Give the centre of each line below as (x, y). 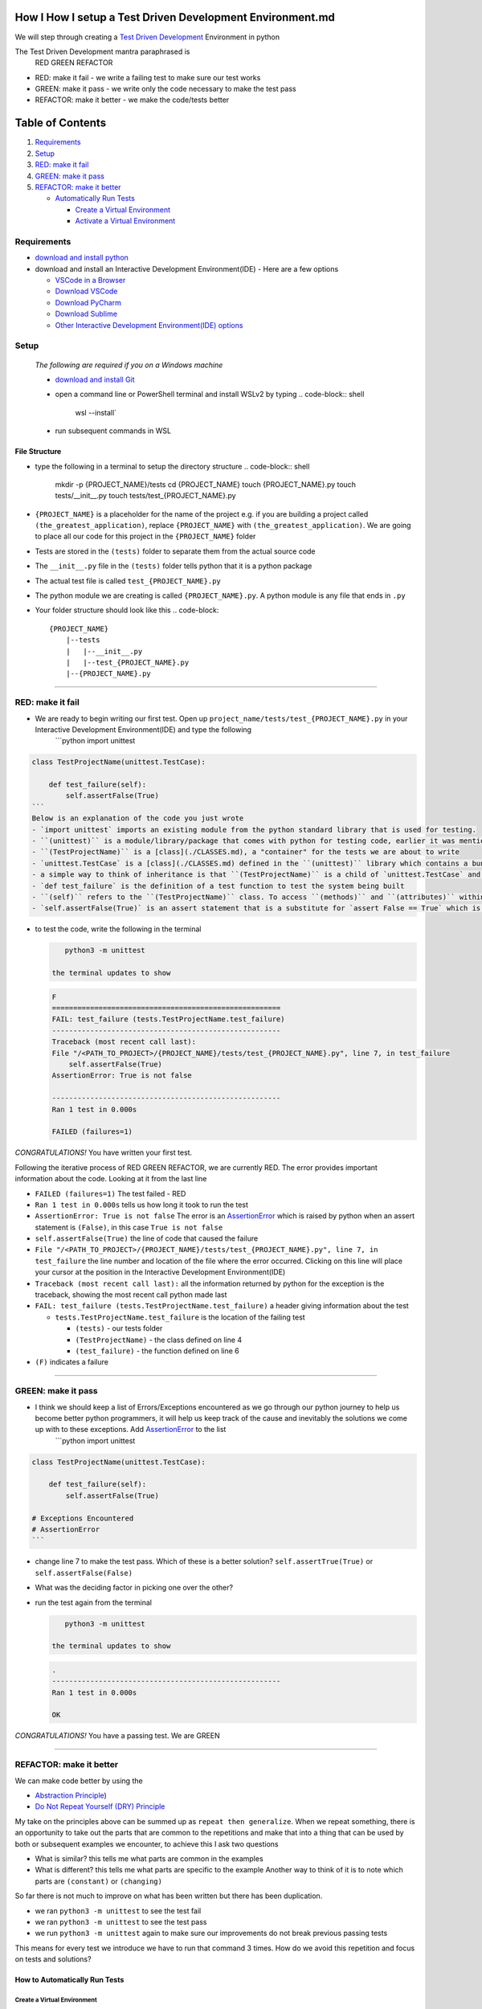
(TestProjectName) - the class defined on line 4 (159, 1340)
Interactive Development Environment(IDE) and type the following (143, 729)
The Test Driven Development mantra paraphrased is (102, 51)
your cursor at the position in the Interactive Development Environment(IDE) (160, 1272)
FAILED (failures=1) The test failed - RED (110, 1193)
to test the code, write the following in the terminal (118, 929)
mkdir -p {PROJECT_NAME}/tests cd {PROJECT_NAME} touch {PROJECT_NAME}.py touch (206, 484)
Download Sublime (86, 314)
